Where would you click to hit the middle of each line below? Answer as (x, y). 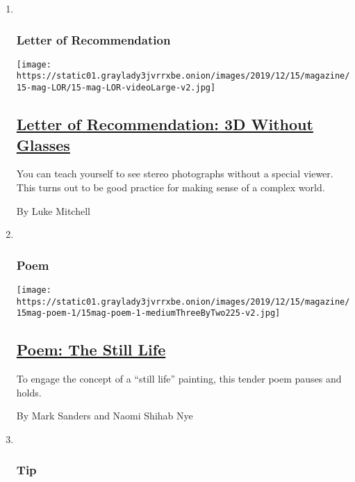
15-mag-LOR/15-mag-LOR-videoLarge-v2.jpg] (116, 88)
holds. (29, 392)
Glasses (43, 144)
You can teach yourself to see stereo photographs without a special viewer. (175, 174)
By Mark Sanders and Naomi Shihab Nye (105, 416)
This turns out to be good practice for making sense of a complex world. (171, 187)
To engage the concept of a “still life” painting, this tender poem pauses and (179, 379)
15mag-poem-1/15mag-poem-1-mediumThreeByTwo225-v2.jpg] (148, 313)
